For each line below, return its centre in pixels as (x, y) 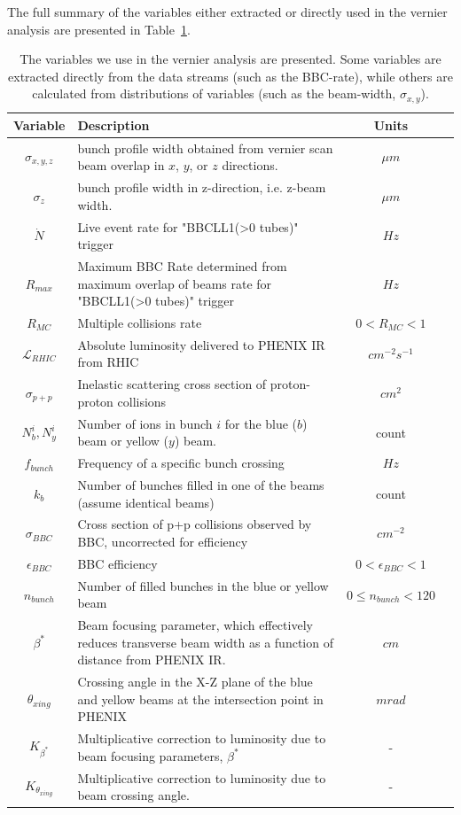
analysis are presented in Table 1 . (99, 29)
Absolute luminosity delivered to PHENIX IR (201, 344)
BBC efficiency (117, 563)
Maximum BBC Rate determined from (182, 265)
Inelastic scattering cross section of (172, 384)
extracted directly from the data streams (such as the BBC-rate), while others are (230, 76)
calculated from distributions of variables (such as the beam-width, (214, 93)
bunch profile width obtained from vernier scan (205, 147)
